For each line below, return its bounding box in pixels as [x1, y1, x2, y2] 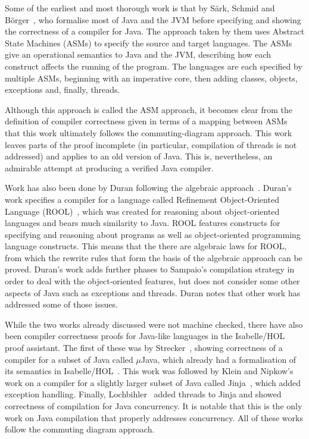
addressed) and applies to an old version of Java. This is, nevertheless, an [5, 150, 273, 162]
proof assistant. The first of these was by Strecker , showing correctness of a [5, 341, 283, 354]
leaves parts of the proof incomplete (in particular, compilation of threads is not [5, 138, 297, 150]
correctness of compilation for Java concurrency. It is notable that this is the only [5, 400, 302, 412]
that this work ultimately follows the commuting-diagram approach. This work [5, 126, 292, 139]
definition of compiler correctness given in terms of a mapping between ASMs [5, 115, 288, 127]
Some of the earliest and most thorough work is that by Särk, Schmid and [5, 2, 275, 14]
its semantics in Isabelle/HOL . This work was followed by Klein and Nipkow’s [5, 365, 294, 377]
